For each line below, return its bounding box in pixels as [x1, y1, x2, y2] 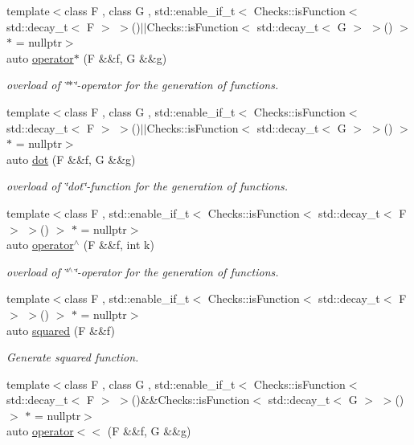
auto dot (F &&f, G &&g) [6, 150, 136, 167]
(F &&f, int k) [83, 236, 154, 253]
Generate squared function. [6, 349, 139, 365]
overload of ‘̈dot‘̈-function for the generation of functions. [6, 178, 289, 194]
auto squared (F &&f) [6, 321, 115, 338]
